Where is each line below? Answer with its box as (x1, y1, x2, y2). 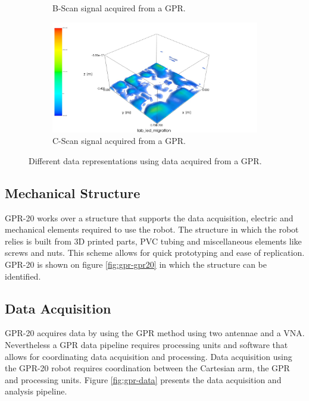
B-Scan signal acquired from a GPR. (52, 2, 186, 14)
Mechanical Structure (5, 183, 141, 202)
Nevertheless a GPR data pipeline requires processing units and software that (5, 339, 288, 351)
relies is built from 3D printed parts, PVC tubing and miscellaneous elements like (5, 234, 302, 247)
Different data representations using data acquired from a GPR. (29, 154, 262, 167)
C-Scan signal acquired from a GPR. (52, 134, 186, 147)
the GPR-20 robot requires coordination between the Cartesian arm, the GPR (5, 362, 290, 374)
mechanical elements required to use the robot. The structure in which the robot (5, 223, 299, 236)
